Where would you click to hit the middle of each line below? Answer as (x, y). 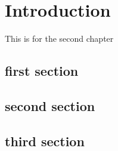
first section (42, 71)
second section (50, 105)
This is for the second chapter (59, 38)
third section (45, 141)
